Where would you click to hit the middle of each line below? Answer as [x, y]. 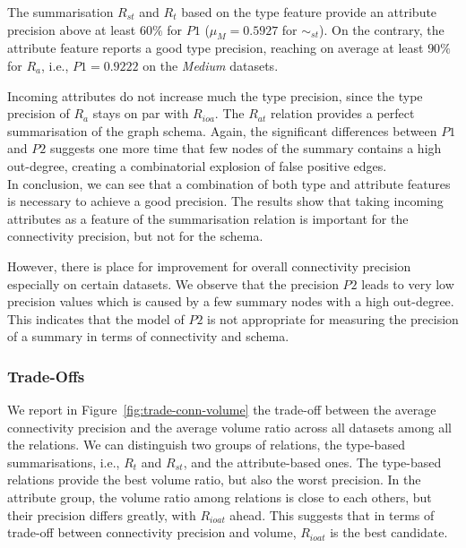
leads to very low [408, 283]
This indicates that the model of [96, 318]
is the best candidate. [389, 532]
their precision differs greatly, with [102, 514]
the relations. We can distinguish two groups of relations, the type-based [206, 445]
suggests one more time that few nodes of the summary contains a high [246, 148]
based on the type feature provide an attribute [309, 12]
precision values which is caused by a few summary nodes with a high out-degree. [231, 301]
